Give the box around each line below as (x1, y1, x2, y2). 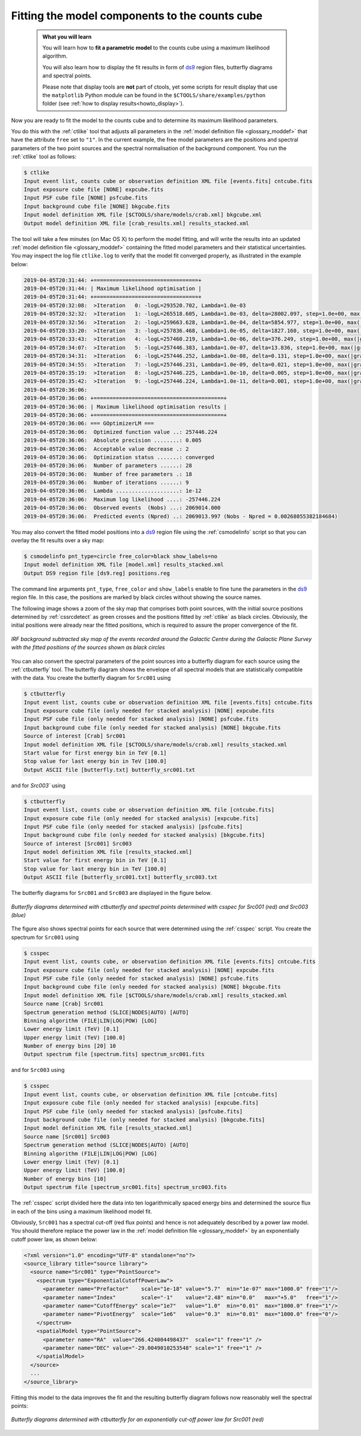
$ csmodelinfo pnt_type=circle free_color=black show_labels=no (23, 553, 218, 560)
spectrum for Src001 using (11, 933, 79, 941)
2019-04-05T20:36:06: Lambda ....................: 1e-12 (23, 488, 202, 494)
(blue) (11, 912, 26, 919)
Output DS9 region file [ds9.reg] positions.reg (23, 569, 170, 577)
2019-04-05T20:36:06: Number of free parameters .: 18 (23, 471, 193, 477)
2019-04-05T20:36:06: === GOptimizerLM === (23, 420, 155, 427)
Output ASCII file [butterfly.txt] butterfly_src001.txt (23, 766, 196, 773)
